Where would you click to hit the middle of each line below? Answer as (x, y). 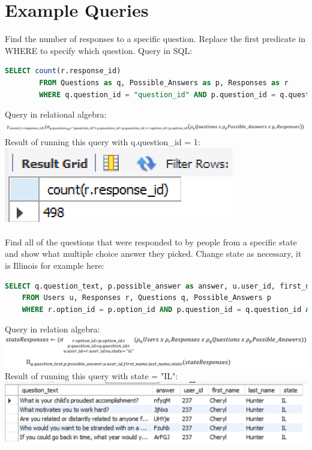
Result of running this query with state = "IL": (91, 375)
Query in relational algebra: (56, 114)
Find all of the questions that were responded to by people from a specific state (151, 241)
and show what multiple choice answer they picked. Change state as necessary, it (153, 253)
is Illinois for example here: (55, 265)
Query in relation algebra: (52, 329)
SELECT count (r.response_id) (63, 71)
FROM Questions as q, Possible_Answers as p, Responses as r (164, 82)
